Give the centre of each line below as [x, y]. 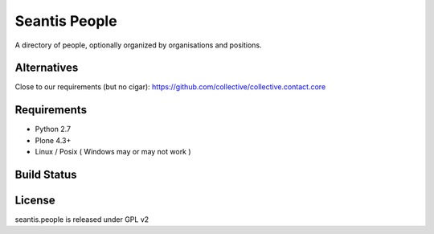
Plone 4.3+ [53, 140]
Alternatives [47, 68]
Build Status [46, 174]
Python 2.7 [53, 129]
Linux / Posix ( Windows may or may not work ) [113, 152]
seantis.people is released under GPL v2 [82, 220]
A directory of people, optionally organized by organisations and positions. [138, 45]
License [35, 200]
